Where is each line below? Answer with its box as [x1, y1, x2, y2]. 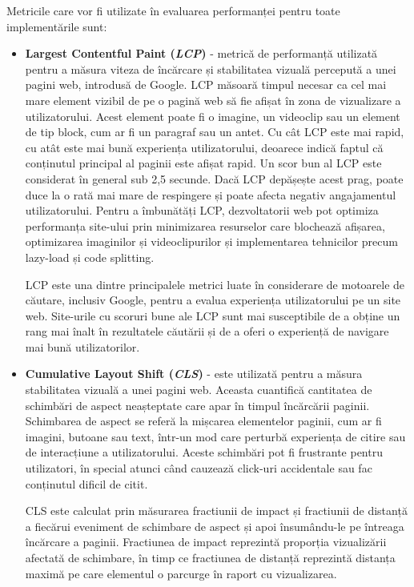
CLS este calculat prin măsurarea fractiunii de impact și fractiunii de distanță [25, 502, 408, 519]
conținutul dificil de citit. [25, 475, 148, 492]
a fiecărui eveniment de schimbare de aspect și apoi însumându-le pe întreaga [25, 517, 404, 534]
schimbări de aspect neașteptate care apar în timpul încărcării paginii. [25, 396, 370, 413]
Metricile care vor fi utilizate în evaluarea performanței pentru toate [6, 2, 340, 18]
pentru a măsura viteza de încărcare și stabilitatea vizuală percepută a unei [25, 60, 396, 77]
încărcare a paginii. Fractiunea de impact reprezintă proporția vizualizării [25, 533, 387, 550]
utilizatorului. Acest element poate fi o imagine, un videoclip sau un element [25, 107, 400, 124]
